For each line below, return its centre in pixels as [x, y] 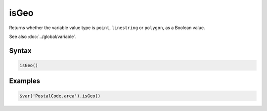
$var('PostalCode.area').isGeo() [60, 96]
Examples [25, 81]
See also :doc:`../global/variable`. [43, 37]
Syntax [20, 51]
